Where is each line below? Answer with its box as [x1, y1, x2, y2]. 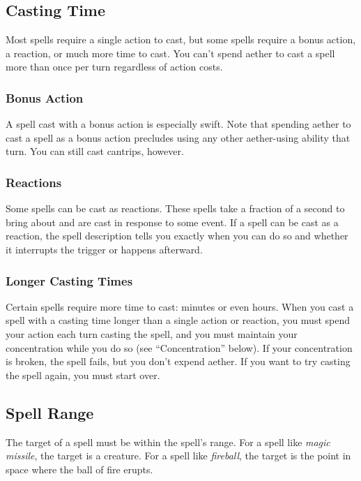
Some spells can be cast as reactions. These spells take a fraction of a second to [6, 201, 345, 216]
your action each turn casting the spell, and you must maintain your [6, 326, 298, 341]
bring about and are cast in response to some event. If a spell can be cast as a [6, 214, 339, 229]
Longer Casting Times [6, 272, 133, 289]
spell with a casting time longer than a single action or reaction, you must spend [6, 313, 350, 327]
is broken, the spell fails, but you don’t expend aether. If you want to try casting [6, 354, 351, 369]
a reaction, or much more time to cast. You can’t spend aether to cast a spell [6, 45, 335, 60]
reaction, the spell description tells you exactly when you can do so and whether [6, 228, 348, 243]
